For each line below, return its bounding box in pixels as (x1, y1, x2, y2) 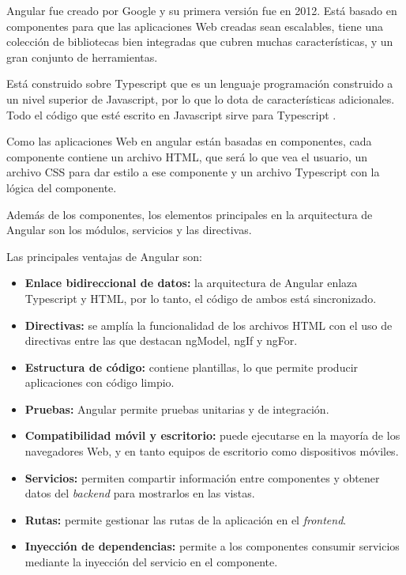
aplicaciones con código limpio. (24, 374, 175, 391)
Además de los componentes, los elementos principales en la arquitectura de (6, 206, 373, 222)
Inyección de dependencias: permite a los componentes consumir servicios (24, 538, 400, 554)
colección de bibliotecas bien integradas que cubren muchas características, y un (6, 33, 393, 50)
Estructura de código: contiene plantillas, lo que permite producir (24, 358, 359, 375)
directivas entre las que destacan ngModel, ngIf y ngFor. (24, 332, 298, 349)
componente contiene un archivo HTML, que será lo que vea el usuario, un (6, 148, 368, 165)
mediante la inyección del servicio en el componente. (24, 554, 278, 570)
